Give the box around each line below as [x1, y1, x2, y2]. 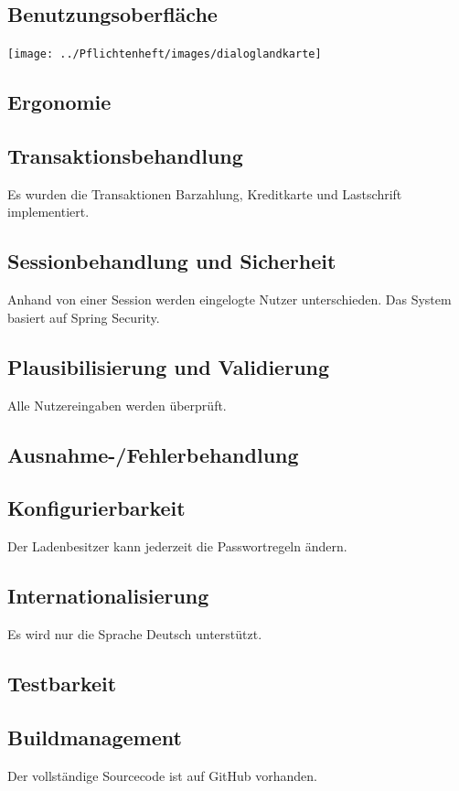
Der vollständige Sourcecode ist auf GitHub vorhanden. [7, 765, 317, 785]
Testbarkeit [7, 668, 117, 697]
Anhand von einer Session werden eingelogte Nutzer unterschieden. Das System [7, 290, 452, 309]
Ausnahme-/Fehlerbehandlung [7, 440, 299, 468]
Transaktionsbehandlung [7, 142, 243, 170]
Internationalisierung [7, 582, 209, 610]
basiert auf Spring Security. [7, 307, 160, 326]
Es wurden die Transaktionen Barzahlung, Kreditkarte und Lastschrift [7, 184, 402, 203]
